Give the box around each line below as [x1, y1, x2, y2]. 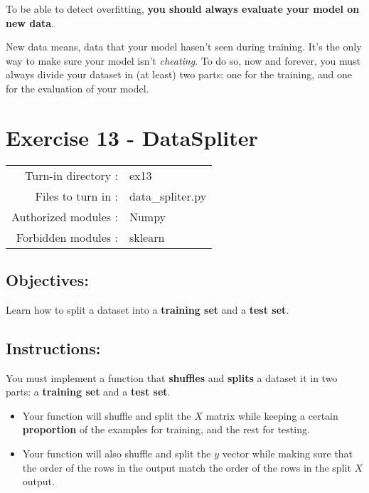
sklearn [129, 228, 165, 245]
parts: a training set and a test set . [6, 384, 171, 399]
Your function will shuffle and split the [22, 408, 191, 423]
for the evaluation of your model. [6, 80, 149, 95]
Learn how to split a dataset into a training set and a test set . [6, 302, 289, 317]
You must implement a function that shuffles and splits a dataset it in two [6, 370, 338, 385]
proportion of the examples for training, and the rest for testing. [22, 422, 310, 437]
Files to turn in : [35, 187, 118, 204]
